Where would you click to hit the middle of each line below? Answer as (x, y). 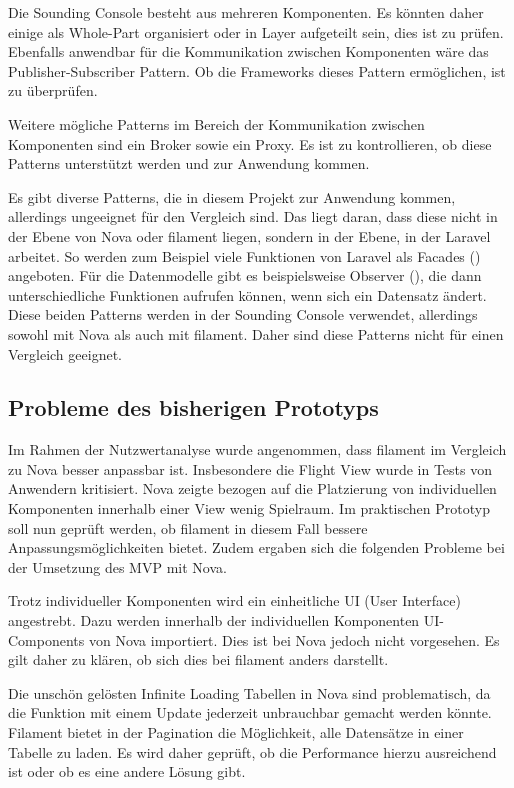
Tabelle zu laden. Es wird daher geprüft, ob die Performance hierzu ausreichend (252, 751)
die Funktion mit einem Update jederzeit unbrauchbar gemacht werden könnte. (250, 712)
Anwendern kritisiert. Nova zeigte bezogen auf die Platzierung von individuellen (252, 488)
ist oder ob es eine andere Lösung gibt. (127, 771)
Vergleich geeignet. (65, 353)
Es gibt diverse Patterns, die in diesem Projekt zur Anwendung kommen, (232, 196)
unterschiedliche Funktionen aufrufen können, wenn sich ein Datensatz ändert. (247, 294)
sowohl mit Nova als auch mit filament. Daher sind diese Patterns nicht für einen (256, 333)
